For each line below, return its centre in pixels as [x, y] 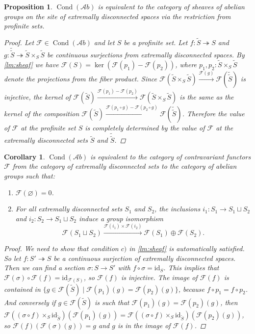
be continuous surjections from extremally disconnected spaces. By [146, 55]
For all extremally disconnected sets [69, 209]
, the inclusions [178, 209]
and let [104, 42]
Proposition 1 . [28, 6]
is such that [112, 302]
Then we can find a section [44, 268]
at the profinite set [48, 128]
